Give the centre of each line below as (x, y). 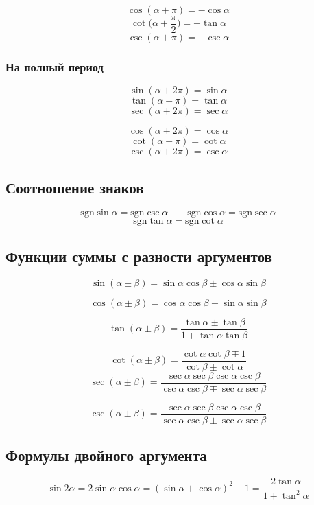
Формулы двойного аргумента (106, 455)
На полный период (55, 66)
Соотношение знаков (75, 187)
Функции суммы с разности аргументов (139, 256)
